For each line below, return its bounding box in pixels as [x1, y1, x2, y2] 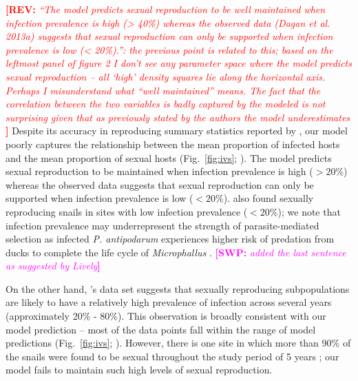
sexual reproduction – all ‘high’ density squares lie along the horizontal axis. [6, 69, 326, 83]
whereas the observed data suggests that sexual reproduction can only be [6, 177, 314, 192]
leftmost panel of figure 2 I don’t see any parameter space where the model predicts [6, 56, 352, 70]
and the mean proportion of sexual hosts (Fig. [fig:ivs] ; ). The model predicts [6, 150, 332, 165]
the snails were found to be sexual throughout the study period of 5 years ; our [6, 349, 339, 363]
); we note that [277, 204, 341, 218]
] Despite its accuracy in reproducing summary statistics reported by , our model [6, 123, 348, 138]
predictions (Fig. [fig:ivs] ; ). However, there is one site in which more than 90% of [6, 336, 351, 350]
